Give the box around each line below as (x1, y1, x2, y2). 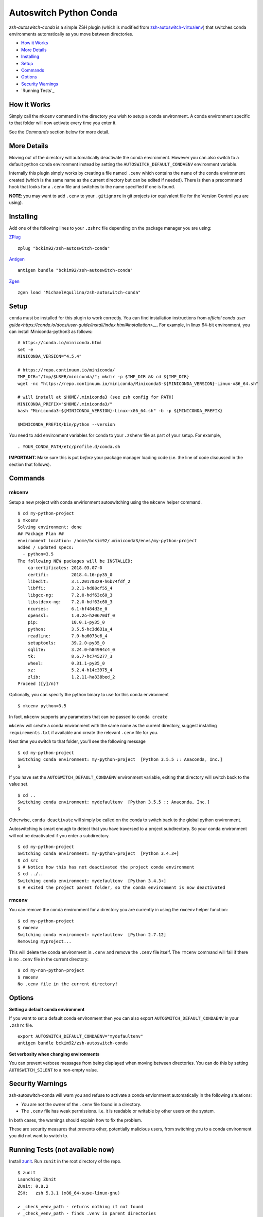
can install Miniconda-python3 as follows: (9, 329, 93, 334)
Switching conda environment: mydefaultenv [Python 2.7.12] (18, 932, 166, 937)
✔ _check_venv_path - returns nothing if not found (18, 1204, 143, 1209)
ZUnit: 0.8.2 (18, 1183, 49, 1189)
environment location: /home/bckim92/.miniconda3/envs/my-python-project (18, 538, 197, 543)
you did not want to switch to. (9, 1133, 69, 1139)
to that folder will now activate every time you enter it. (9, 120, 117, 126)
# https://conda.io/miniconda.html (18, 340, 103, 346)
